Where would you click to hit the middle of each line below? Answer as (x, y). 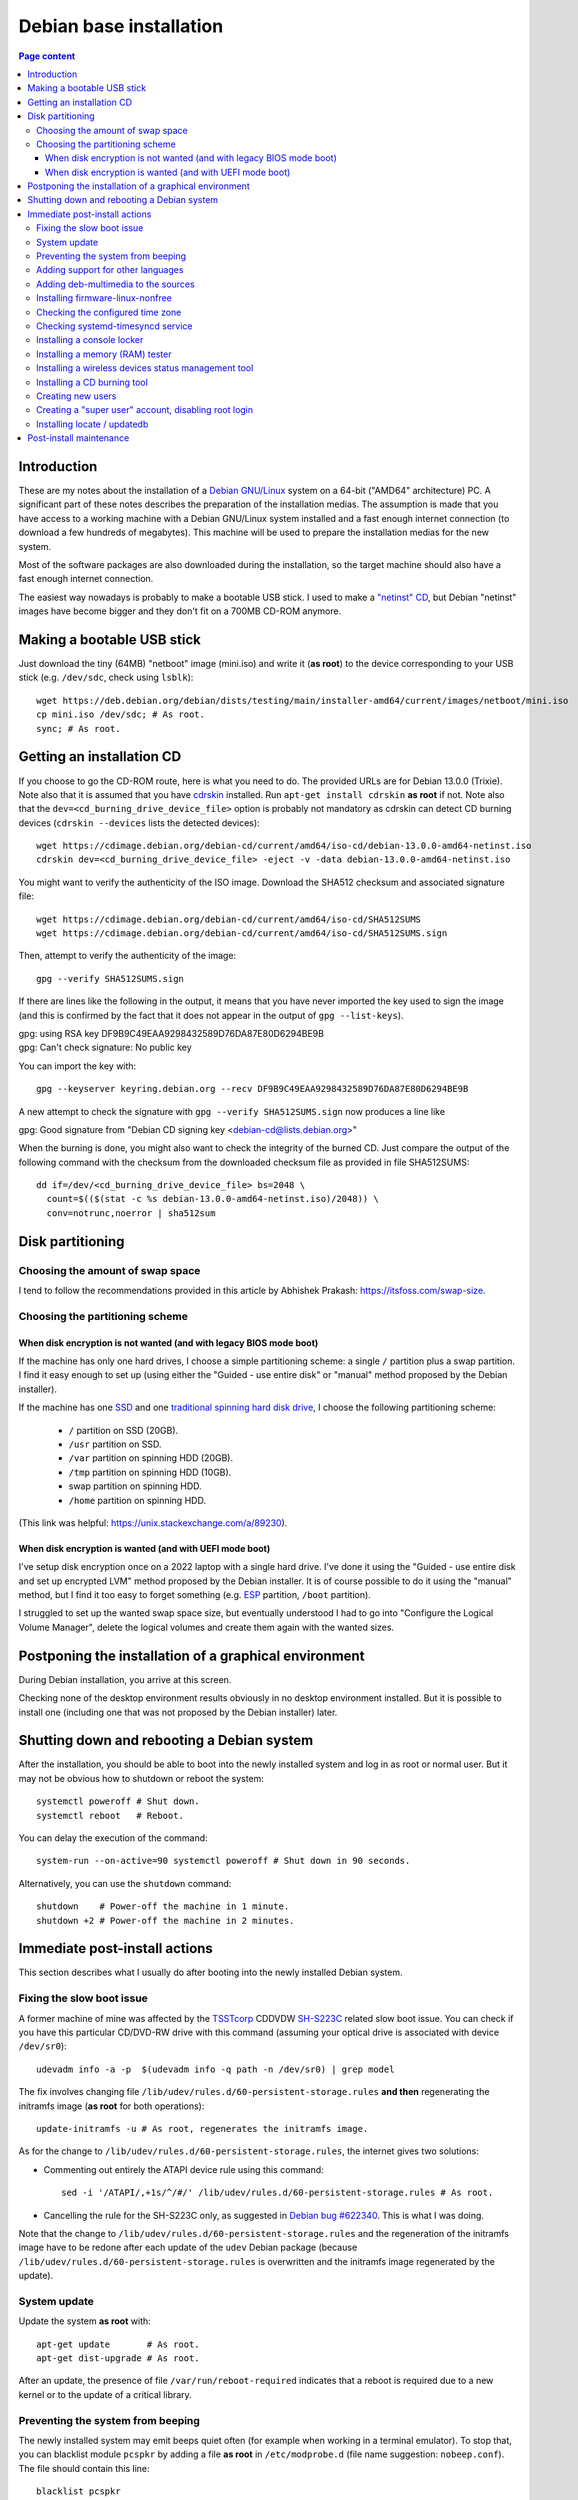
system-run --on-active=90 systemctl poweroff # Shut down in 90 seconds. (223, 1861)
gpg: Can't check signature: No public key (105, 1047)
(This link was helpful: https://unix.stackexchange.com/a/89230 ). (153, 1522)
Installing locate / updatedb (92, 424)
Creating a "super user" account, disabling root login (145, 410)
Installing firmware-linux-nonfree (104, 298)
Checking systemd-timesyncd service (114, 326)
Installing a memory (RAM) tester (104, 354)
